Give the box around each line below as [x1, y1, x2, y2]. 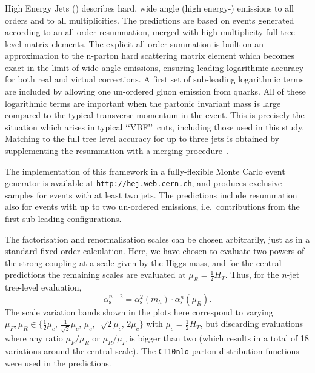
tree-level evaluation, [5, 281, 82, 294]
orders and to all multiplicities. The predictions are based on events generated [5, 13, 294, 26]
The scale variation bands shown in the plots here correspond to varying [5, 305, 273, 318]
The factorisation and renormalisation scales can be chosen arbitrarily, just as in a [5, 232, 310, 245]
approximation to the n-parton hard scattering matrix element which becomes [5, 49, 294, 62]
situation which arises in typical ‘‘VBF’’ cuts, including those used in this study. [5, 120, 305, 133]
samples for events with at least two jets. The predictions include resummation [5, 188, 297, 201]
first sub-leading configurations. [5, 212, 122, 225]
